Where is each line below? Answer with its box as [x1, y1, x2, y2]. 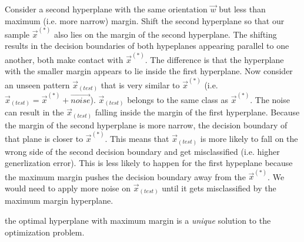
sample [5, 28, 30, 40]
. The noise [250, 93, 290, 105]
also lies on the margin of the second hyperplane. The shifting [54, 28, 277, 40]
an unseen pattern [5, 78, 70, 91]
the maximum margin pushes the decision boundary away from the [5, 170, 246, 183]
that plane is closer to [5, 132, 83, 144]
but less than [219, 3, 266, 15]
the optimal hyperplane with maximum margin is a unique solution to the [5, 214, 271, 227]
